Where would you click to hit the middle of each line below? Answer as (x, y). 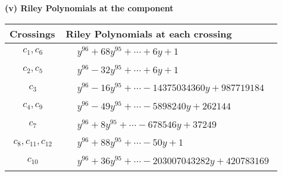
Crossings (32, 33)
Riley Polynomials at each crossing (149, 33)
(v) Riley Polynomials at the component (89, 8)
